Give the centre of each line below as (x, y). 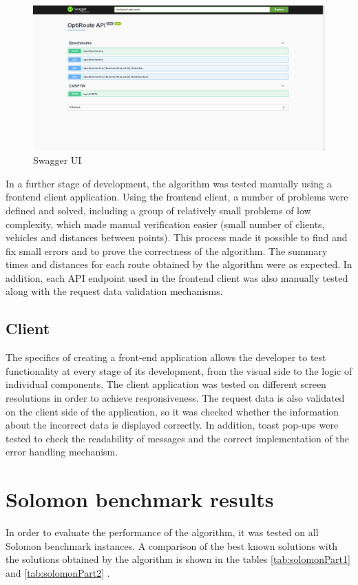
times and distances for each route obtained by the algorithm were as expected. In (179, 264)
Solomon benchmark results (140, 499)
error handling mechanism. (62, 452)
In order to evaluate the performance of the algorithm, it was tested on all (162, 532)
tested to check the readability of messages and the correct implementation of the (177, 438)
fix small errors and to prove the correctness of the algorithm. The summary (167, 250)
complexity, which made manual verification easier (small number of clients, (165, 224)
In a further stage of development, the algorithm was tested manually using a (169, 183)
